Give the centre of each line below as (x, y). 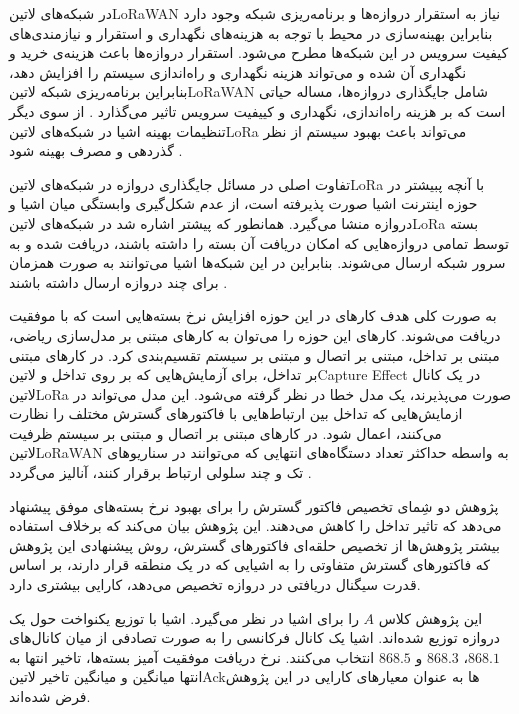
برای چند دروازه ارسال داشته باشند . (118, 281)
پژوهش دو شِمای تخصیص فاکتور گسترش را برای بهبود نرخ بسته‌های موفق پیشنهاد (254, 505)
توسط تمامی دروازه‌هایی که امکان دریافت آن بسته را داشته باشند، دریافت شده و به (259, 242)
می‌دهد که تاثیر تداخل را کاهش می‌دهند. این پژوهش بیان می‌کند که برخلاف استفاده (255, 525)
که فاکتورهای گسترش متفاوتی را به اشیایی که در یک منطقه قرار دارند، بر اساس (249, 564)
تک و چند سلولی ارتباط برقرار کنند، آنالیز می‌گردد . (160, 472)
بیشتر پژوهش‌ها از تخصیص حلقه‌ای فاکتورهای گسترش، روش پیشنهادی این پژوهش (254, 544)
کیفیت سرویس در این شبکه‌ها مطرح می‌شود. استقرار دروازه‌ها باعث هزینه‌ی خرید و (259, 52)
